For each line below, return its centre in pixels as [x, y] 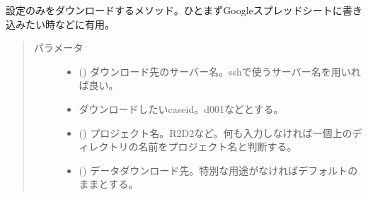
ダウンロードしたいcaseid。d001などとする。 [181, 108]
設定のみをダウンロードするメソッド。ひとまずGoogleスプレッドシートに [174, 10]
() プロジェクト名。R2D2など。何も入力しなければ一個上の [215, 132]
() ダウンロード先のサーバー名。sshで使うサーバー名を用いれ [220, 71]
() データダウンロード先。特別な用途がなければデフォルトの [218, 170]
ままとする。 [109, 184]
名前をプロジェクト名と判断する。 [218, 147]
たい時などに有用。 [70, 24]
